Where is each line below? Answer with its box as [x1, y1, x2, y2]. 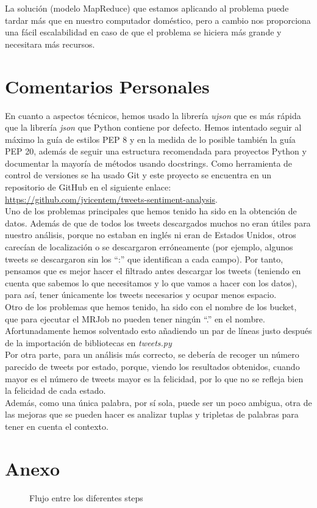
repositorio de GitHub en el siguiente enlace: [5, 181, 171, 194]
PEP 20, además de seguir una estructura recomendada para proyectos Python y [5, 145, 307, 158]
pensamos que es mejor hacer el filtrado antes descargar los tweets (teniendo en [5, 264, 301, 277]
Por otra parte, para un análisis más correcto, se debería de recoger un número [5, 348, 299, 361]
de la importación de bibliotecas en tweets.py [5, 336, 172, 349]
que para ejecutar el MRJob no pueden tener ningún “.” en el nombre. [5, 312, 265, 325]
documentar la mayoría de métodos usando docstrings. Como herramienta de [5, 156, 293, 169]
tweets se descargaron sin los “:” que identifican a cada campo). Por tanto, [5, 252, 283, 265]
